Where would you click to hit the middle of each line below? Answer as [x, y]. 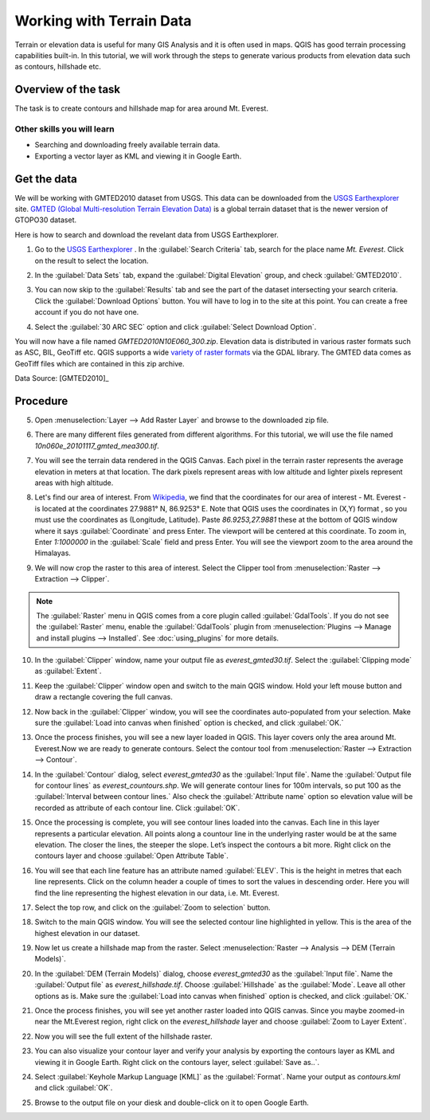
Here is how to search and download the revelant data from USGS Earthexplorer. [147, 234]
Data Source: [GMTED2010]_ [62, 378]
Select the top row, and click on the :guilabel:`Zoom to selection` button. [152, 907]
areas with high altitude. [74, 483]
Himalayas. [53, 553]
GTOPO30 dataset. [46, 220]
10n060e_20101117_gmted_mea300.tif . [97, 445]
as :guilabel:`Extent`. [68, 671]
